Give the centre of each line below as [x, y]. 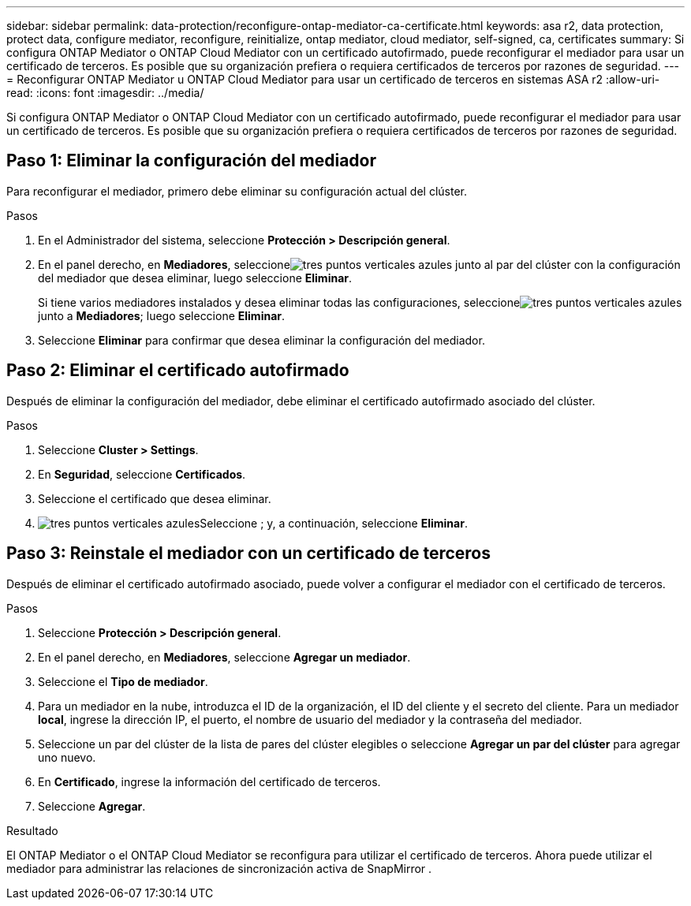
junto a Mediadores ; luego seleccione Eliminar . [162, 315]
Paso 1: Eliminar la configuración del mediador [192, 161]
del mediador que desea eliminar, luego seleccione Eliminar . [195, 278]
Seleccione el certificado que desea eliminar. [155, 498]
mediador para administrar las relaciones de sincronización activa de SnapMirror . [219, 868]
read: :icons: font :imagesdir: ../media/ [105, 93]
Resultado [32, 830]
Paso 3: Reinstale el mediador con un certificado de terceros [249, 554]
